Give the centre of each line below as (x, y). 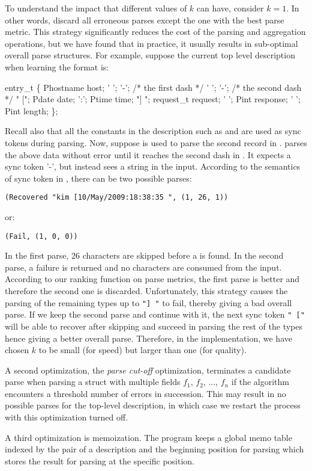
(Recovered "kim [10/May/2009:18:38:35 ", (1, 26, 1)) (117, 198)
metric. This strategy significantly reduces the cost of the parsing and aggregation (155, 32)
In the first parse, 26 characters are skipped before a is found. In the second (144, 255)
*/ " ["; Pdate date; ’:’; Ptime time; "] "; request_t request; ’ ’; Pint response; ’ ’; (153, 99)
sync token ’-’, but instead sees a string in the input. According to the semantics (153, 166)
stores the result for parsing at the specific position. (100, 460)
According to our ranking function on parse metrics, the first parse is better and (152, 279)
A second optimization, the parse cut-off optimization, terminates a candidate (148, 370)
